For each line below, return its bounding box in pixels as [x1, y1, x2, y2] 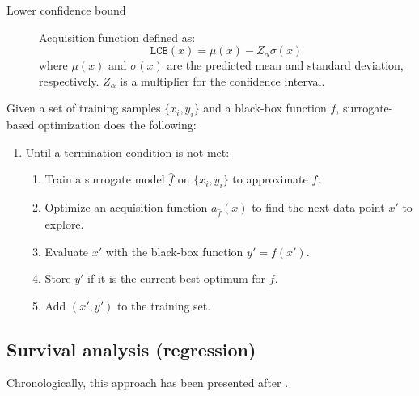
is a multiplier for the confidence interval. [120, 72, 325, 89]
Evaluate [44, 242, 89, 259]
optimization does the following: [37, 116, 197, 133]
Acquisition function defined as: [39, 28, 196, 45]
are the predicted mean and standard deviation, [167, 57, 404, 74]
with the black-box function [105, 242, 243, 259]
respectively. [39, 72, 99, 89]
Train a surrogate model [44, 171, 165, 187]
